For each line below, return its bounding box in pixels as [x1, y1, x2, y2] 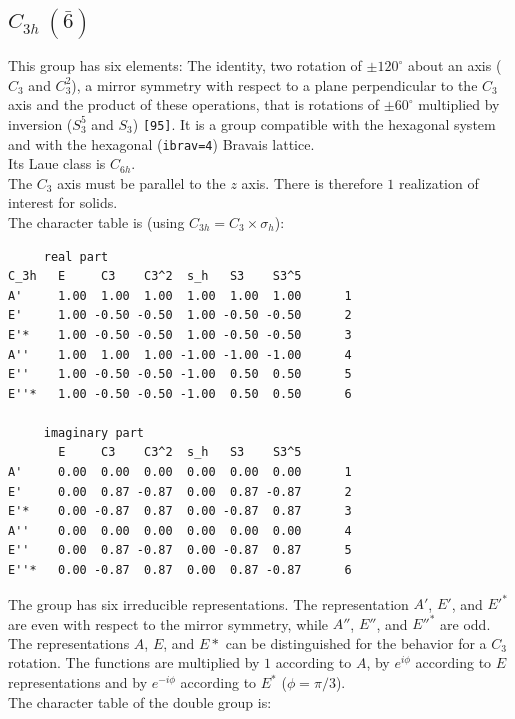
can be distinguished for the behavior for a [225, 632, 487, 653]
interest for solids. [8, 192, 118, 213]
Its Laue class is [8, 153, 106, 174]
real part [43, 249, 109, 264]
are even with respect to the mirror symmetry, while [8, 613, 329, 634]
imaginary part [43, 425, 145, 440]
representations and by [8, 672, 148, 692]
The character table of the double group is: [8, 691, 272, 712]
